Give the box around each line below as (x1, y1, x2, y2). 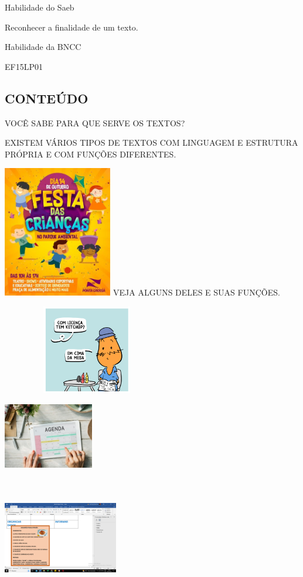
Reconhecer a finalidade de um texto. (5, 21, 138, 33)
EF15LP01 (5, 60, 43, 72)
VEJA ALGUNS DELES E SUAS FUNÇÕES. (113, 286, 280, 298)
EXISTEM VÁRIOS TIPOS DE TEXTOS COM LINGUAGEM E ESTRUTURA (5, 136, 298, 149)
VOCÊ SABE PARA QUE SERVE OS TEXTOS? (5, 116, 185, 129)
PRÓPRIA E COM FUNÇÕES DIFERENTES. (5, 147, 176, 160)
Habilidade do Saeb (5, 1, 74, 13)
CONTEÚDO (5, 89, 88, 107)
